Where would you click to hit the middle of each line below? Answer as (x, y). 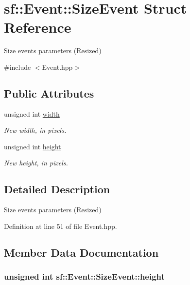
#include (17, 67)
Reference (38, 27)
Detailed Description (57, 189)
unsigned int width (32, 113)
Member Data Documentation (81, 252)
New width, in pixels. (35, 130)
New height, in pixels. (36, 163)
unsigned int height (33, 146)
